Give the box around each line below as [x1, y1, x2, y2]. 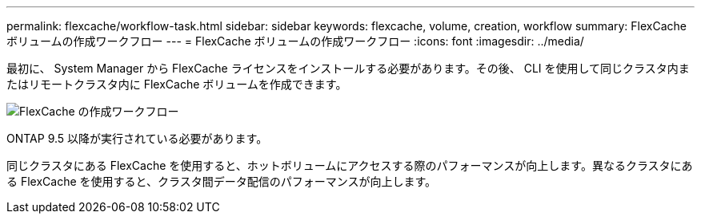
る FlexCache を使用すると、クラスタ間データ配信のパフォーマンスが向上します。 [6, 175, 437, 188]
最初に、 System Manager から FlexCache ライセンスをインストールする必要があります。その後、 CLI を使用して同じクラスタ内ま [6, 61, 690, 75]
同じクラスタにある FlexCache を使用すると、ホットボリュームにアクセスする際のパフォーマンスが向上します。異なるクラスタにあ [6, 159, 693, 172]
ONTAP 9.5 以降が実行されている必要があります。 [6, 132, 268, 145]
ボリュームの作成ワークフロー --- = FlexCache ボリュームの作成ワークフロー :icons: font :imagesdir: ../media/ [6, 34, 584, 48]
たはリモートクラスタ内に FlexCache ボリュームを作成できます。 [6, 77, 347, 91]
